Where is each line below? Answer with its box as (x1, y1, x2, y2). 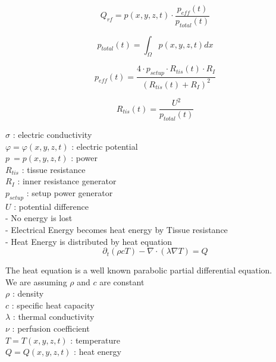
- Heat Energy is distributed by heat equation (5, 235, 172, 247)
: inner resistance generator (17, 175, 117, 187)
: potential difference (14, 200, 89, 212)
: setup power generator (26, 186, 113, 199)
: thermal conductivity (12, 310, 95, 323)
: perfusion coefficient (12, 322, 90, 335)
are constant (99, 275, 145, 288)
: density (12, 287, 44, 300)
